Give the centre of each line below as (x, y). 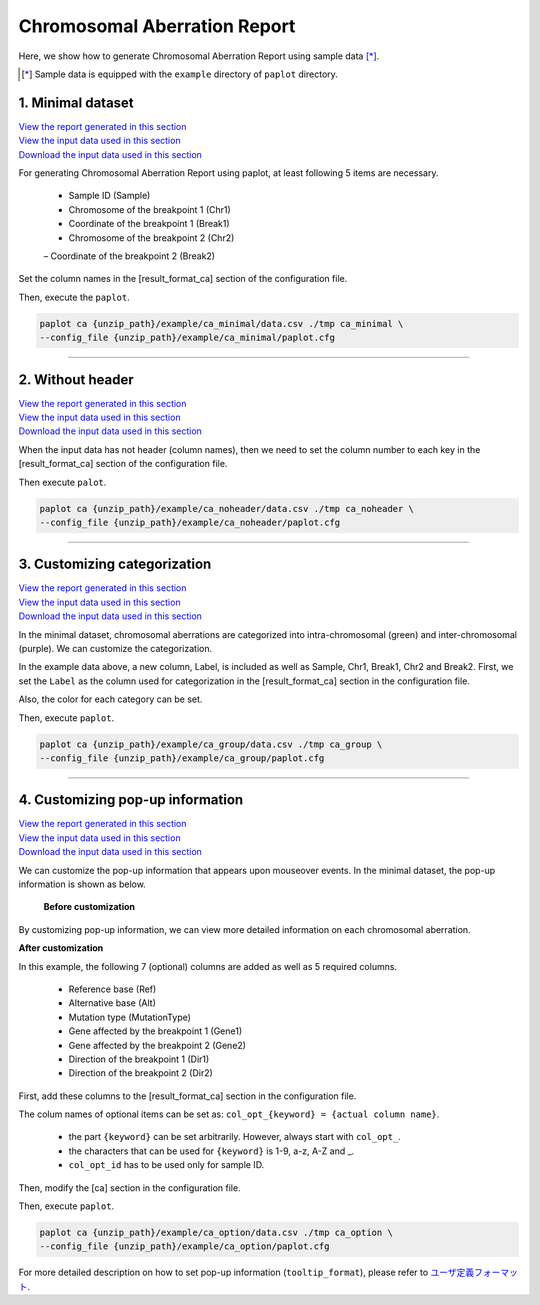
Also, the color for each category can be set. (110, 699)
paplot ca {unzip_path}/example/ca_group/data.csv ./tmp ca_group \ (211, 744)
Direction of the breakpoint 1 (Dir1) (139, 1059)
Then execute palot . (62, 482)
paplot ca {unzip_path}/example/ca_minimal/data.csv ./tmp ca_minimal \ (221, 323)
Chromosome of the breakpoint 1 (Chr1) (150, 209)
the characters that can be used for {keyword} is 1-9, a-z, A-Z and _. (211, 1151)
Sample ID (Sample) (109, 196)
